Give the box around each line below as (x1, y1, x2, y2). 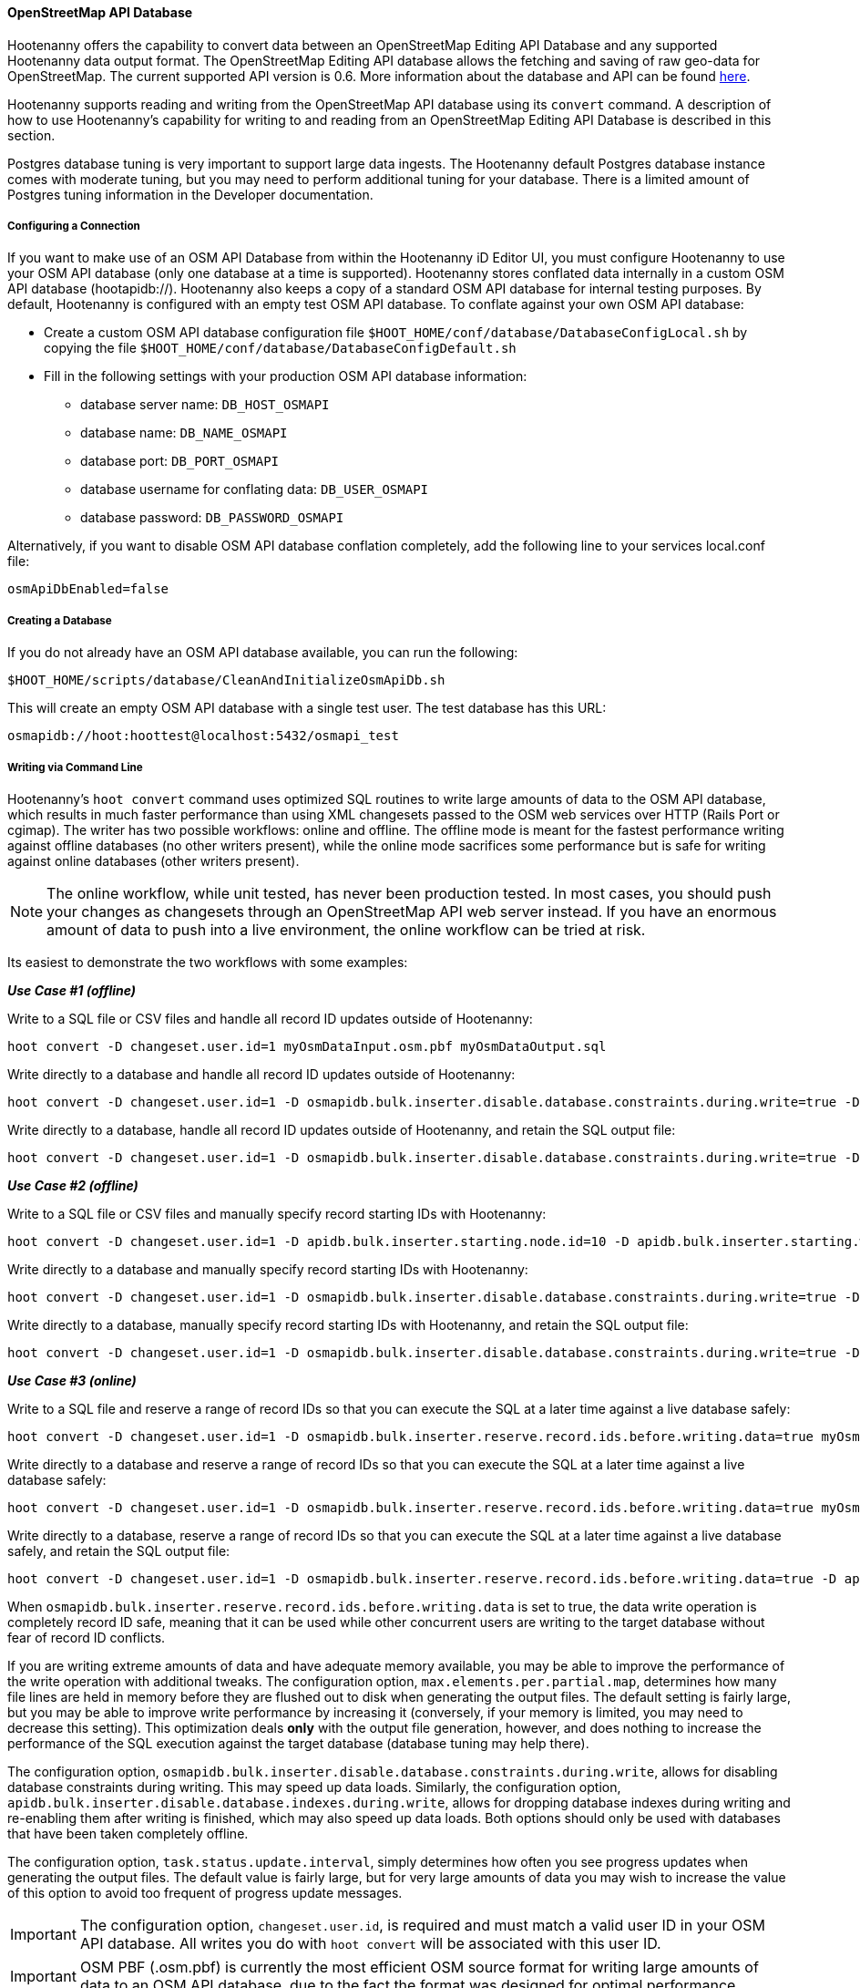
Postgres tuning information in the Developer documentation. (7, 186, 374, 202)
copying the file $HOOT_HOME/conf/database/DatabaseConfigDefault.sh (44, 340, 517, 356)
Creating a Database (7, 613, 112, 627)
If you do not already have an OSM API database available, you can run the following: (7, 644, 518, 661)
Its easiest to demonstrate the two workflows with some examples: (7, 953, 408, 970)
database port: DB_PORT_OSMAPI (80, 453, 280, 469)
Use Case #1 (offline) (7, 982, 136, 998)
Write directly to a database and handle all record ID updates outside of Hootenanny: (7, 1066, 516, 1082)
